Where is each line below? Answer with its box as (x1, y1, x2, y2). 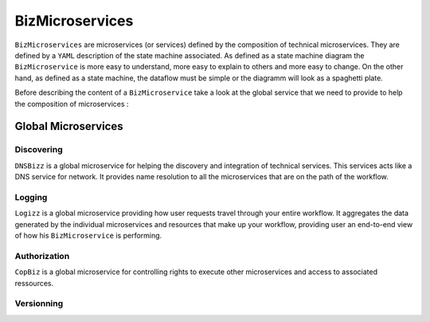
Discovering (14, 144, 63, 155)
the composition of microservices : (14, 99, 129, 108)
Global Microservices (14, 120, 123, 133)
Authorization (14, 250, 70, 261)
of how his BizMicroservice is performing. (14, 230, 162, 240)
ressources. (14, 278, 54, 288)
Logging (14, 191, 48, 202)
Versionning (14, 298, 64, 309)
